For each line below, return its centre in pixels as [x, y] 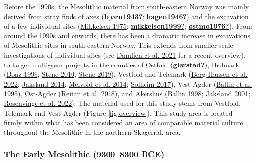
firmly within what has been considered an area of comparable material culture [124, 122]
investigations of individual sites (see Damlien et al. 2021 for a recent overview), [125, 54]
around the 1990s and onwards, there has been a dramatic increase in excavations [127, 35]
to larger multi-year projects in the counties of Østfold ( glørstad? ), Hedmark [122, 64]
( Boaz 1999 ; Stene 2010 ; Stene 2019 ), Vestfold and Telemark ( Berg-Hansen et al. [126, 74]
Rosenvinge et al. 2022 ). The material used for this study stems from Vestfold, [122, 103]
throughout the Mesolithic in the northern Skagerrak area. [92, 132]
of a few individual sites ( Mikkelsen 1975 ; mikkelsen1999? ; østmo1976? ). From [128, 26]
